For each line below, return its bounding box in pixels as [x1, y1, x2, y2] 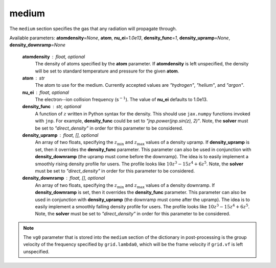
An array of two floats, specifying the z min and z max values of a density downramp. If [35, 182, 215, 189]
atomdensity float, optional [22, 54, 85, 60]
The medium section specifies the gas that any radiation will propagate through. [9, 26, 177, 32]
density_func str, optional [22, 104, 82, 110]
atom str [22, 75, 45, 81]
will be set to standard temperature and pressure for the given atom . [35, 68, 179, 74]
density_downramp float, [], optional [22, 175, 105, 181]
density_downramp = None [9, 42, 66, 48]
